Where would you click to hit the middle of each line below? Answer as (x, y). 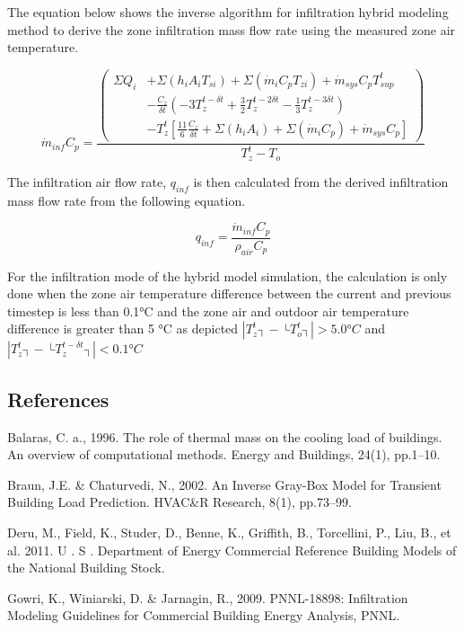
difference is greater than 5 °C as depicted (123, 328)
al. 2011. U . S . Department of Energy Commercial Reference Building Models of (232, 550)
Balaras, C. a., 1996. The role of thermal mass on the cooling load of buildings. (225, 436)
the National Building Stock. (86, 568)
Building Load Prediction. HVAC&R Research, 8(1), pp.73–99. (179, 502)
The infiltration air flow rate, (87, 181)
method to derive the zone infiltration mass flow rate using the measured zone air (232, 29)
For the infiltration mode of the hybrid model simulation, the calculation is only (228, 275)
